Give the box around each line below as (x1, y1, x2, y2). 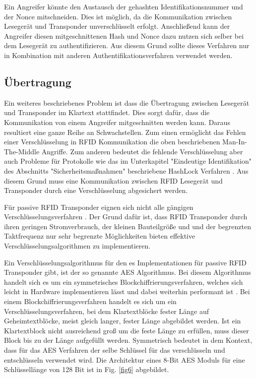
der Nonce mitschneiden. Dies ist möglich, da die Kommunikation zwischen (4, 11, 232, 21)
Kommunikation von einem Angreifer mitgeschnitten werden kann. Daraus (4, 117, 230, 127)
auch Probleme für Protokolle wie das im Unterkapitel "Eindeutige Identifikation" (4, 156, 252, 166)
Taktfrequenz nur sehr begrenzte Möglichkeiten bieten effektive (4, 231, 195, 241)
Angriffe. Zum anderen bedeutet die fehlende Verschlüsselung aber (41, 146, 243, 156)
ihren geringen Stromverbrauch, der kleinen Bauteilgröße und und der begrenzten (4, 221, 251, 231)
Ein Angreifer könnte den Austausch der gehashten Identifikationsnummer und (4, 1, 243, 11)
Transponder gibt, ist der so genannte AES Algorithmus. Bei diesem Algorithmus (4, 267, 251, 277)
